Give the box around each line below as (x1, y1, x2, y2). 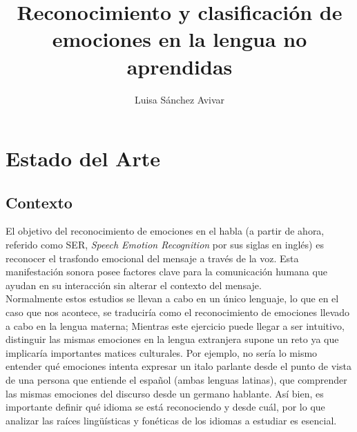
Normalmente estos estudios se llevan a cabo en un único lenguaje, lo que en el (6, 291, 339, 306)
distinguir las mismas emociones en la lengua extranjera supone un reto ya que (6, 332, 339, 346)
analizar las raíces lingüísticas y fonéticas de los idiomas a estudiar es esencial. (6, 413, 337, 427)
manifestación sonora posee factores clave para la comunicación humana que (6, 264, 327, 279)
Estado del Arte (6, 144, 160, 173)
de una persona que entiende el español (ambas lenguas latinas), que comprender (6, 373, 347, 387)
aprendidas (126, 52, 233, 80)
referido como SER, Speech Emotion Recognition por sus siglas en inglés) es (6, 237, 324, 252)
